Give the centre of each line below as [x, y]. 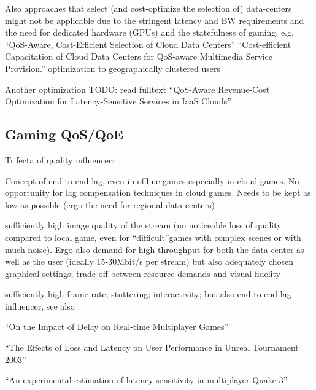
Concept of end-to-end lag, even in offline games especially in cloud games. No [152, 180]
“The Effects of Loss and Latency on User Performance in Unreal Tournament [152, 347]
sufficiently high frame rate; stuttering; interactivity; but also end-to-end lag [148, 294]
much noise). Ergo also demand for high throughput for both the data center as [155, 249]
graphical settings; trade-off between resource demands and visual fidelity [143, 273]
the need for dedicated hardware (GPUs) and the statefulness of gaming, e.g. [149, 32]
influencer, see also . [43, 306]
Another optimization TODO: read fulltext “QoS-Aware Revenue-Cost [137, 89]
